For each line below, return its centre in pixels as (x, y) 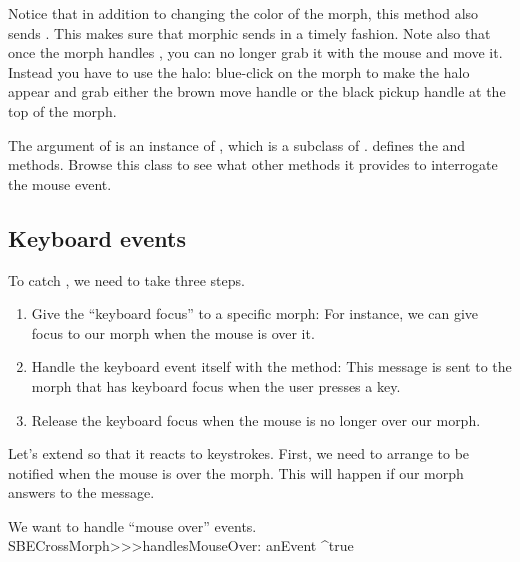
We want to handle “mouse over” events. (132, 525)
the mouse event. (60, 183)
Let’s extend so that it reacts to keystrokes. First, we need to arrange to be (239, 453)
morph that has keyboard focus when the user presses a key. (216, 385)
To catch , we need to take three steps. (126, 279)
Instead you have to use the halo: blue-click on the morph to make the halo (239, 71)
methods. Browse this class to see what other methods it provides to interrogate (253, 164)
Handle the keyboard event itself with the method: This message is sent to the (271, 366)
